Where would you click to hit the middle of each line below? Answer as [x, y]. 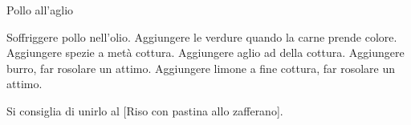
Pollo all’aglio [40, 10]
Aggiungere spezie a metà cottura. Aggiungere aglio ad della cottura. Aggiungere [205, 52]
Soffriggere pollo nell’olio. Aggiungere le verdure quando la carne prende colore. [202, 36]
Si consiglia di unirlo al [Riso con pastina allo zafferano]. [145, 110]
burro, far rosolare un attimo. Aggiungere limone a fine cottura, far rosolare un [201, 68]
